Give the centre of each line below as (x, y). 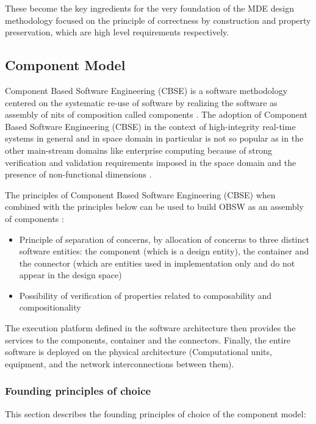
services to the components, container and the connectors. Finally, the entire (148, 340)
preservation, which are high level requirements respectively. (117, 32)
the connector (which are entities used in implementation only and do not (157, 263)
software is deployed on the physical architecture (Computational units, (138, 352)
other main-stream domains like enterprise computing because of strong (139, 150)
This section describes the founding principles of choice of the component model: (156, 413)
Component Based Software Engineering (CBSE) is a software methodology (146, 90)
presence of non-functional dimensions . (78, 174)
